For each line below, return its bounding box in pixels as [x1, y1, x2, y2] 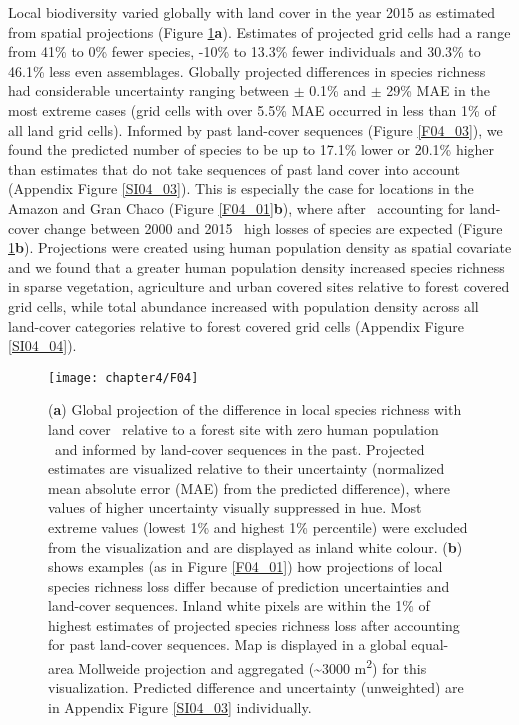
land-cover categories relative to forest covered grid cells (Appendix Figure [8, 315, 465, 336]
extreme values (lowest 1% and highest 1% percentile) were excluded [48, 516, 468, 537]
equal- [411, 634, 449, 655]
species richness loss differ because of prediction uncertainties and [48, 575, 450, 596]
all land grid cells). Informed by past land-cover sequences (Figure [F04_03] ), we [8, 119, 503, 140]
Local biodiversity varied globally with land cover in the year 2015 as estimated [8, 2, 496, 22]
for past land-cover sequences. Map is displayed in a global [48, 634, 407, 655]
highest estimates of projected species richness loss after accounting [48, 614, 460, 635]
